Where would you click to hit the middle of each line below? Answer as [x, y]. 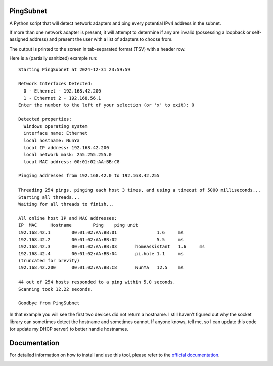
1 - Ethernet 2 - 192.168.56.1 [62, 98]
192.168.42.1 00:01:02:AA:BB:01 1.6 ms [101, 232]
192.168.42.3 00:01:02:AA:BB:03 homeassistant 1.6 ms [112, 247]
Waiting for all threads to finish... [66, 204]
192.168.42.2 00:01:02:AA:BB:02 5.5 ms [101, 239]
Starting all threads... [49, 197]
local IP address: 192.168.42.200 [66, 147]
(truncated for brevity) [49, 261]
